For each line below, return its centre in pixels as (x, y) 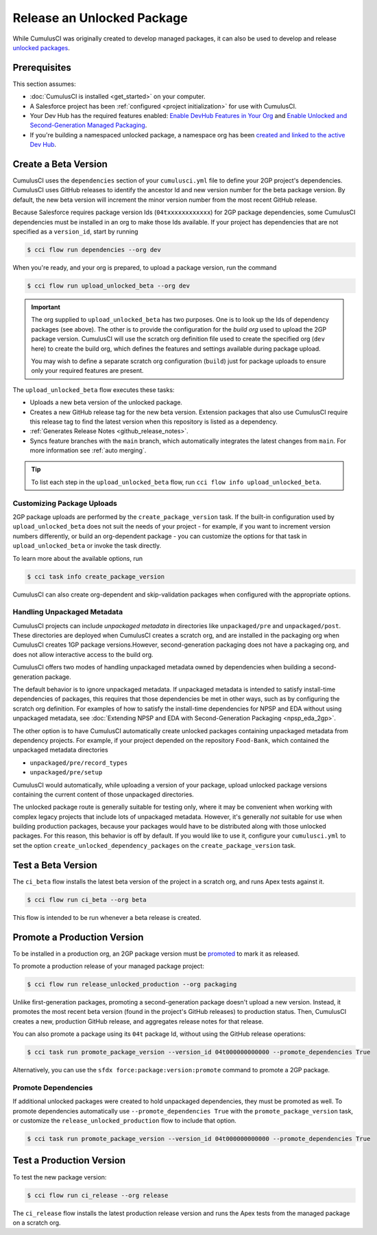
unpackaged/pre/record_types (79, 763)
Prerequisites (42, 68)
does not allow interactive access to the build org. (83, 654)
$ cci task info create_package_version (96, 576)
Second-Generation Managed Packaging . (88, 125)
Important (46, 307)
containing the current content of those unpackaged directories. (104, 794)
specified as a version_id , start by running (75, 232)
